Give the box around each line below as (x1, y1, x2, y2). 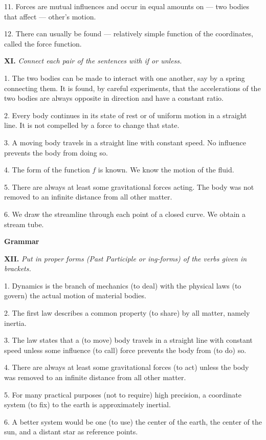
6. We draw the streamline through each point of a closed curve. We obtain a (4, 208, 246, 219)
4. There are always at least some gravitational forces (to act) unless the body (4, 362, 249, 372)
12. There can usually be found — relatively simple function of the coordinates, (4, 28, 253, 39)
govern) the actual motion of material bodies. (4, 290, 146, 301)
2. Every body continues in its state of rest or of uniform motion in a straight (4, 109, 247, 120)
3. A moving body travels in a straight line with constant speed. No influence (4, 137, 246, 147)
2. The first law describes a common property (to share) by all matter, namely (4, 307, 250, 318)
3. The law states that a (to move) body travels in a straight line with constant (4, 335, 253, 345)
